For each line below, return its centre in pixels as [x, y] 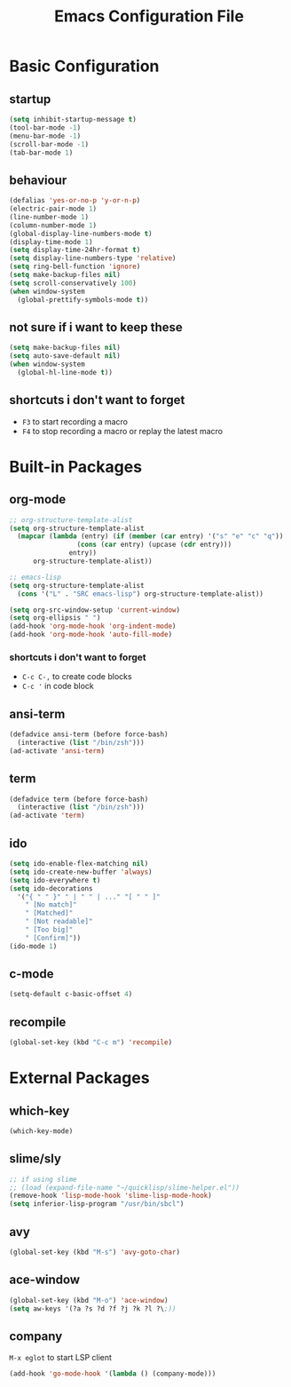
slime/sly [35, 1159]
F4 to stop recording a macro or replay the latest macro [122, 431]
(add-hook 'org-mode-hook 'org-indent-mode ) [93, 626]
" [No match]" [51, 905]
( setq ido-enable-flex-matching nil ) [79, 864]
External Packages [79, 1078]
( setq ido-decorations [51, 888]
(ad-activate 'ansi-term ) [57, 751]
